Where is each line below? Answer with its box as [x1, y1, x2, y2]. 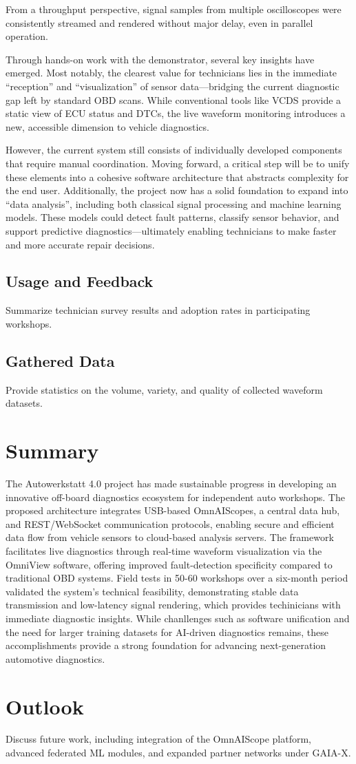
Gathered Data [6, 350, 115, 371]
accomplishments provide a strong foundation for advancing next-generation [6, 638, 326, 652]
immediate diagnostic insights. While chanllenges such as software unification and [6, 611, 350, 625]
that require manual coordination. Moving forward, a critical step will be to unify [6, 156, 350, 170]
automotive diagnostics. [6, 651, 105, 666]
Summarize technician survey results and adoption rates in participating [6, 303, 311, 317]
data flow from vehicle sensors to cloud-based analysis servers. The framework [6, 530, 334, 544]
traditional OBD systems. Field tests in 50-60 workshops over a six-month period [6, 571, 348, 585]
